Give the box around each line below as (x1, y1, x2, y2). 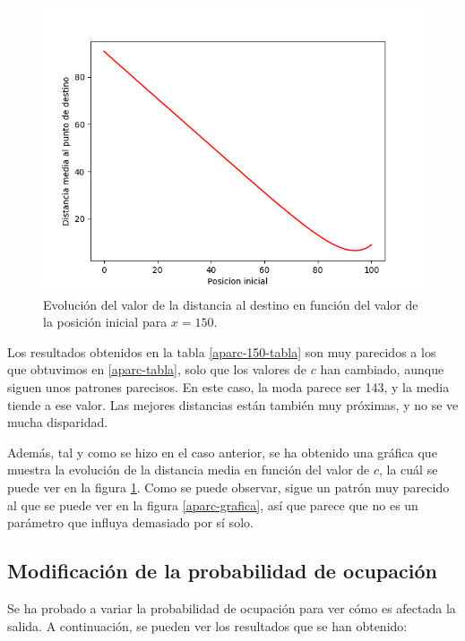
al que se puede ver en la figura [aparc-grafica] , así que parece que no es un (7, 495, 418, 514)
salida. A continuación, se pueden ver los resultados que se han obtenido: (7, 616, 408, 635)
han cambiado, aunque (320, 360, 444, 379)
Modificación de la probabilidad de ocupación (7, 557, 437, 585)
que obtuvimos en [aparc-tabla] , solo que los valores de (7, 360, 307, 379)
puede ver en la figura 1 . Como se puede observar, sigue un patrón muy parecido (7, 477, 450, 496)
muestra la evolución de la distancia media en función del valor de (7, 460, 370, 479)
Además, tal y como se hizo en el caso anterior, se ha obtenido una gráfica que (7, 442, 437, 461)
